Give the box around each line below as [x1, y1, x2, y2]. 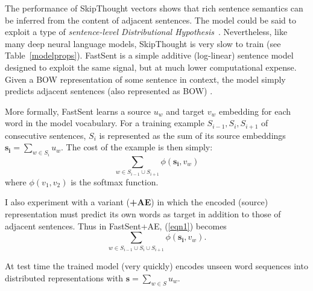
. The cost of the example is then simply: [61, 141, 213, 153]
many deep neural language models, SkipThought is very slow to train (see [5, 37, 281, 50]
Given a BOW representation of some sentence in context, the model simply [5, 72, 286, 85]
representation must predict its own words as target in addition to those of [5, 207, 281, 220]
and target [166, 104, 205, 117]
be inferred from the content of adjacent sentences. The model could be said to [5, 13, 296, 26]
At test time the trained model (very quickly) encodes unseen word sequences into [5, 260, 308, 272]
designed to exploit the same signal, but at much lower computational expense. [5, 60, 297, 73]
